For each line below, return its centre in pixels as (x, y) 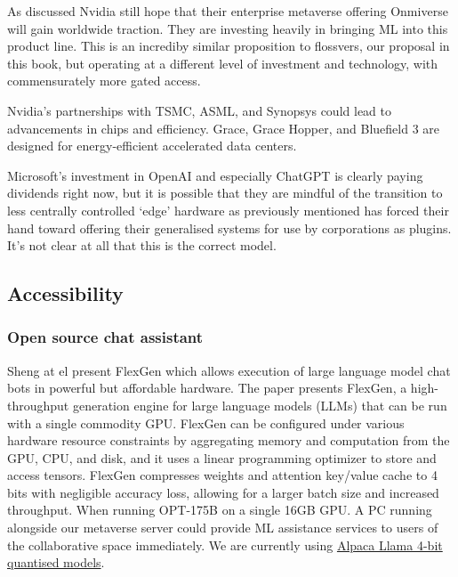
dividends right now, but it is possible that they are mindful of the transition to (225, 193)
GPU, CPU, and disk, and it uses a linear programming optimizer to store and (222, 457)
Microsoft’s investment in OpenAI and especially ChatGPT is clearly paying (215, 175)
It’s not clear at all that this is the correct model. (142, 245)
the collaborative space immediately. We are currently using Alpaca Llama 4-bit (225, 544)
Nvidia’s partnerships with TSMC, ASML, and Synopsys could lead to (199, 110)
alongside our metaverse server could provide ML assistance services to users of (223, 528)
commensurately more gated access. (104, 81)
